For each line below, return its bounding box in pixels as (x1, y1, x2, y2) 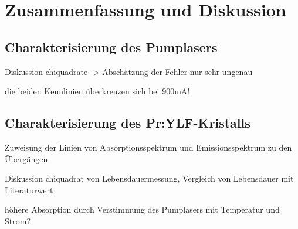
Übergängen (5, 152, 48, 165)
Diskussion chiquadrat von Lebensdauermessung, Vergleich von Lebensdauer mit (5, 172, 294, 184)
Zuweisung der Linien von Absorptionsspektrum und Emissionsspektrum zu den (5, 141, 292, 153)
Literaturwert (5, 183, 53, 196)
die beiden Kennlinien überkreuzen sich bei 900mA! (5, 85, 190, 97)
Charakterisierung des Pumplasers (5, 37, 218, 56)
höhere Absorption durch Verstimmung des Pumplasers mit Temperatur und (5, 203, 280, 216)
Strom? (5, 214, 31, 227)
